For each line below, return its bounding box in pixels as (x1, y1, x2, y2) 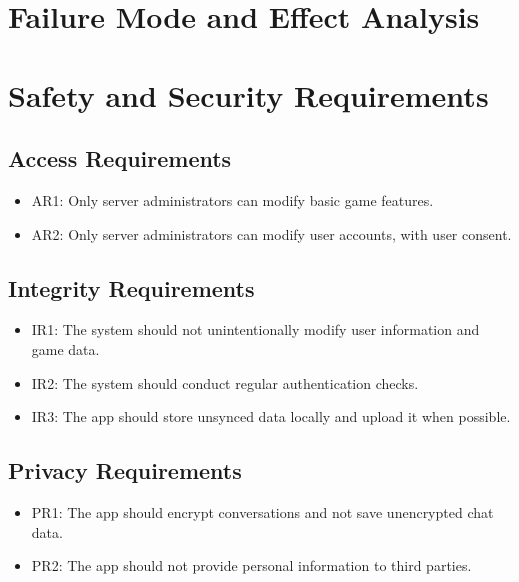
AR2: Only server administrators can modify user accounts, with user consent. (31, 223, 512, 244)
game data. (31, 338, 100, 359)
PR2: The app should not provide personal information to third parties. (31, 555, 472, 576)
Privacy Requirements (8, 455, 242, 486)
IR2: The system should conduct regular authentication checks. (31, 372, 419, 393)
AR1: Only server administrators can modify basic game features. (31, 189, 434, 210)
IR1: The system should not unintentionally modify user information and (31, 319, 480, 340)
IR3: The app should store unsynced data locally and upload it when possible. (31, 406, 511, 427)
